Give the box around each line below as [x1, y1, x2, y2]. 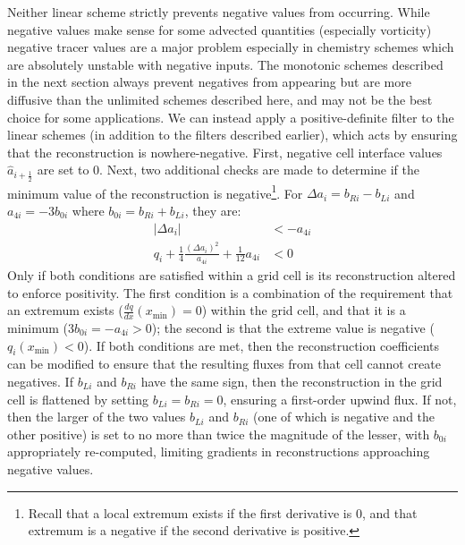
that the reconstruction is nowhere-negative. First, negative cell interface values [7, 142, 443, 161]
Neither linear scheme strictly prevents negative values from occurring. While [7, 3, 430, 21]
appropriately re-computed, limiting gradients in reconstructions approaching [7, 442, 430, 461]
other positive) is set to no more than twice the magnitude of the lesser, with [7, 424, 430, 443]
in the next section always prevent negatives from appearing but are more [7, 72, 411, 91]
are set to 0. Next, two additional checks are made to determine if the [37, 160, 420, 179]
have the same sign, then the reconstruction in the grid [140, 372, 443, 391]
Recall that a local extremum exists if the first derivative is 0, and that [28, 503, 418, 522]
